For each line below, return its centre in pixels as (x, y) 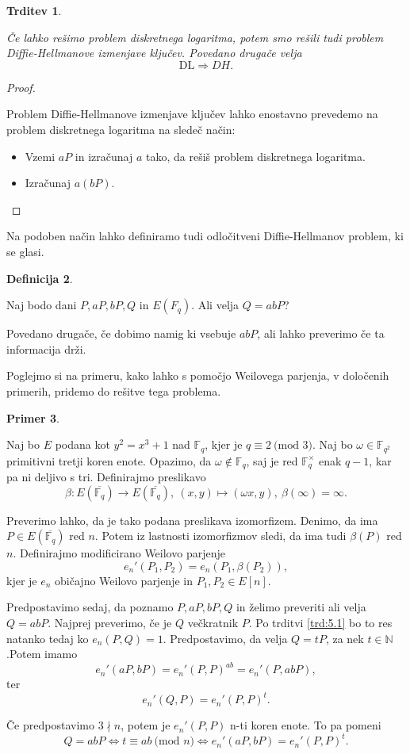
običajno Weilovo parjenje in (124, 580)
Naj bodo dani (42, 305)
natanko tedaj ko (48, 638)
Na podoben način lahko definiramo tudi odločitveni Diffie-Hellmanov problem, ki (205, 236)
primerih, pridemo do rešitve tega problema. (114, 390)
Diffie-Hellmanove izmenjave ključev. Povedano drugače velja (154, 53)
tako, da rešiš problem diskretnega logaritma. (255, 156)
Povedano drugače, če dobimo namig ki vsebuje (121, 333)
